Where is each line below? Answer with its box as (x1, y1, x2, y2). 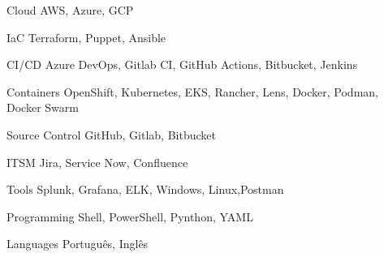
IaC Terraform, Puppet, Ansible (6, 28, 166, 45)
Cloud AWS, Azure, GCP (6, 2, 134, 18)
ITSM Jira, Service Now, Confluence (6, 153, 188, 170)
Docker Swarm (6, 99, 79, 116)
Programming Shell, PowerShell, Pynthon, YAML (6, 208, 253, 225)
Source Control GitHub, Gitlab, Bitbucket (6, 126, 216, 143)
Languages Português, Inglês (6, 235, 149, 252)
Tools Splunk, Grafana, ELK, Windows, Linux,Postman (6, 181, 284, 198)
